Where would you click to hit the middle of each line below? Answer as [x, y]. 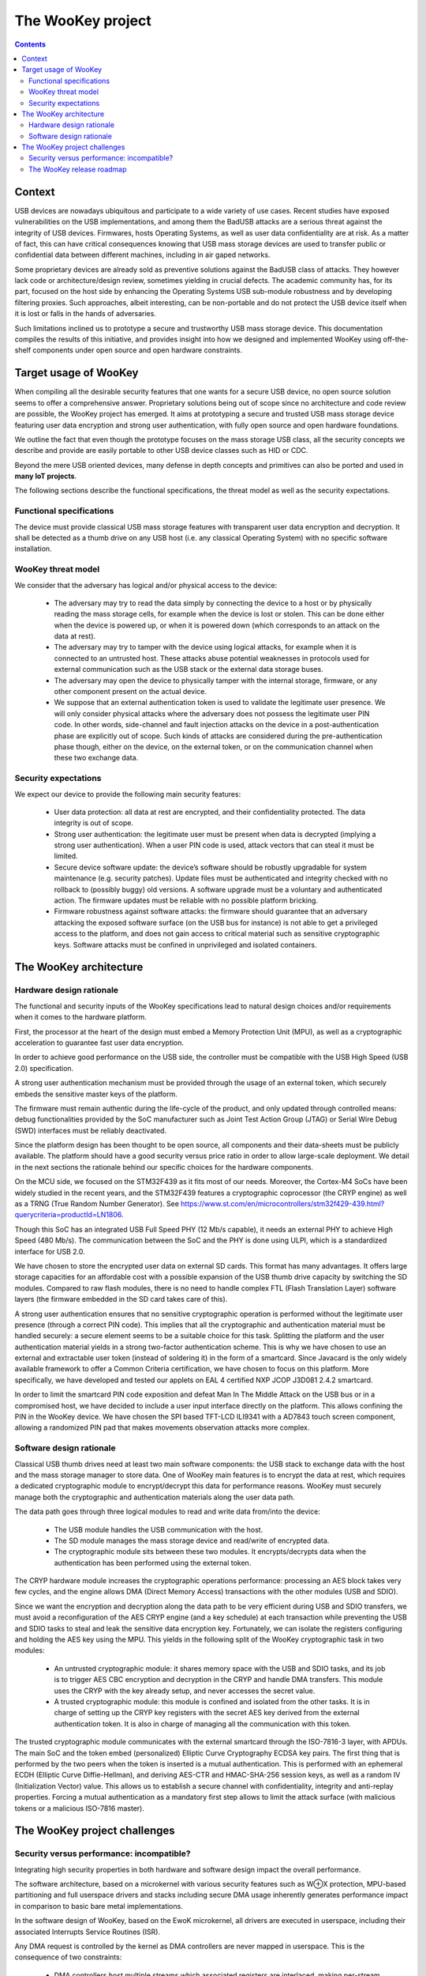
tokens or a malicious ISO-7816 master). [80, 1808]
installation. [33, 549]
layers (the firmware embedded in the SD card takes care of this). [121, 1299]
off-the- [396, 339]
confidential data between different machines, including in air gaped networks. [142, 255]
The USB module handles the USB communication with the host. [159, 1529]
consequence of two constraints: [68, 1957]
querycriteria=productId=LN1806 [68, 1215]
